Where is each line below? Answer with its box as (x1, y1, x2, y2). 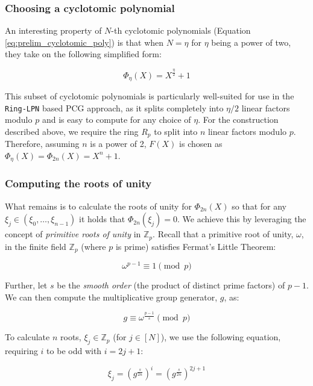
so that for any (232, 199, 286, 212)
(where (81, 240, 106, 252)
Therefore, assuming (5, 137, 80, 150)
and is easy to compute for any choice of (42, 113, 191, 126)
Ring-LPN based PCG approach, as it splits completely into (5, 101, 224, 114)
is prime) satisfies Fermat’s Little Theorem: (115, 240, 276, 252)
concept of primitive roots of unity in (5, 228, 141, 240)
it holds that (78, 213, 125, 225)
